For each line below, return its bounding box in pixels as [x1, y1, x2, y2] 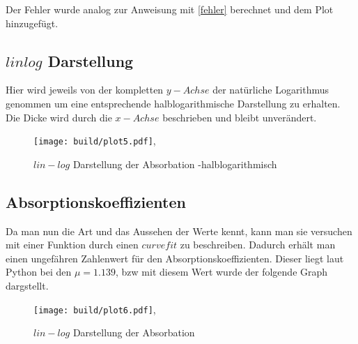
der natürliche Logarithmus [212, 82, 329, 97]
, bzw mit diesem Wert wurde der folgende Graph [116, 264, 328, 279]
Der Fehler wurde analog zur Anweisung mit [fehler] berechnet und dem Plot [6, 2, 334, 16]
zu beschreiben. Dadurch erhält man [180, 237, 336, 252]
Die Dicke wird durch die [6, 110, 112, 124]
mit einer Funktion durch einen [6, 237, 139, 252]
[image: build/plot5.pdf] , [33, 133, 156, 148]
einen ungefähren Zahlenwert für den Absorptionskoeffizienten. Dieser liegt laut [6, 250, 344, 265]
